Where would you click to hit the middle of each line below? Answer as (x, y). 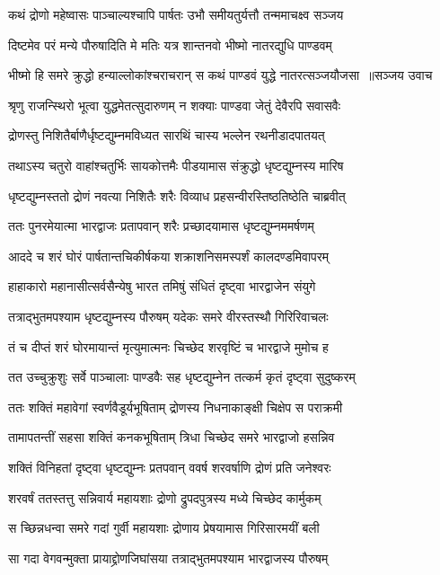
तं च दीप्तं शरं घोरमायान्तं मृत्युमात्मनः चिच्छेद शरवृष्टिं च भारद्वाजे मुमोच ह (168, 346)
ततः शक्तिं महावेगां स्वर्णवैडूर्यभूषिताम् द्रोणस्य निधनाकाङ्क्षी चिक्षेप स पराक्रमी (176, 407)
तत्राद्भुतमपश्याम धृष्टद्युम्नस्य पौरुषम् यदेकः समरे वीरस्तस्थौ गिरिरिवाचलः (168, 316)
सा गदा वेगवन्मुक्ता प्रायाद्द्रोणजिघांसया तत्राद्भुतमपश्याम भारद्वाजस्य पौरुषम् (168, 557)
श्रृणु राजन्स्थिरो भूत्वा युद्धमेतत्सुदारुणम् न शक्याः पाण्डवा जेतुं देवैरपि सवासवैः (174, 105)
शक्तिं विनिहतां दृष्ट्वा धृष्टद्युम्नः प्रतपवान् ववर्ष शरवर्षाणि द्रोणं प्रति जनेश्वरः (170, 467)
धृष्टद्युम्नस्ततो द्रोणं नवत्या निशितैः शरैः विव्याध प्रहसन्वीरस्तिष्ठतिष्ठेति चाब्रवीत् (177, 195)
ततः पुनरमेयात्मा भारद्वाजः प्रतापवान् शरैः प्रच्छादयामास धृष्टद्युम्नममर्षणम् (161, 226)
